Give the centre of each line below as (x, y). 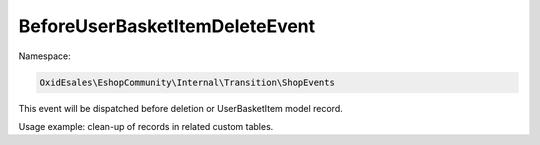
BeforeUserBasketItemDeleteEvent (167, 26)
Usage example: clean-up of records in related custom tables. (146, 126)
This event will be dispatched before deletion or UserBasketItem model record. (181, 108)
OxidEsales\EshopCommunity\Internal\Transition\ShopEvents (187, 82)
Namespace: (44, 56)
